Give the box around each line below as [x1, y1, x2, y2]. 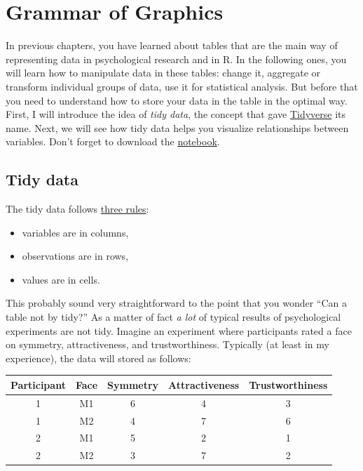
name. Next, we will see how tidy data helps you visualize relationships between [6, 120, 349, 135]
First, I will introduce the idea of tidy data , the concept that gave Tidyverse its [6, 107, 346, 121]
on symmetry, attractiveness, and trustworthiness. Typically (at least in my [6, 337, 329, 352]
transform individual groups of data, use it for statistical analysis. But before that [6, 79, 358, 93]
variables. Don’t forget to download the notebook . [6, 134, 220, 149]
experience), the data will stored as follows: [6, 350, 191, 365]
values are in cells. [22, 272, 100, 286]
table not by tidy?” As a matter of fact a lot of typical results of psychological [6, 310, 341, 324]
